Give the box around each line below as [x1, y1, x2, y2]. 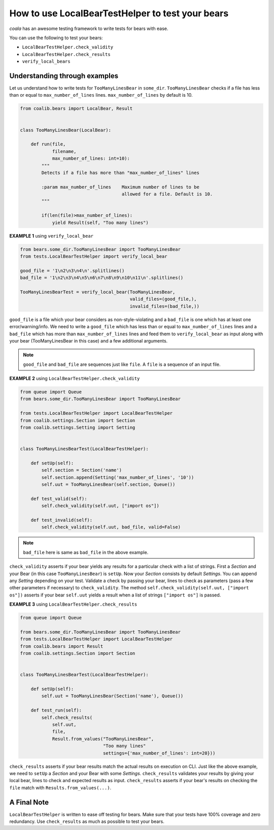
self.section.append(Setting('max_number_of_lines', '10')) [41, 474, 194, 480]
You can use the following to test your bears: [9, 35, 103, 41]
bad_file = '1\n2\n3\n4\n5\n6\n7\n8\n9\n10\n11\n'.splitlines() [20, 275, 184, 281]
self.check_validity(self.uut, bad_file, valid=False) [41, 524, 181, 530]
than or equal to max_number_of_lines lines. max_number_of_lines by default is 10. [9, 92, 193, 98]
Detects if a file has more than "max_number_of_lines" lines [41, 169, 200, 176]
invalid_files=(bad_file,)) [129, 303, 200, 309]
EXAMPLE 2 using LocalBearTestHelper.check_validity [9, 376, 140, 382]
